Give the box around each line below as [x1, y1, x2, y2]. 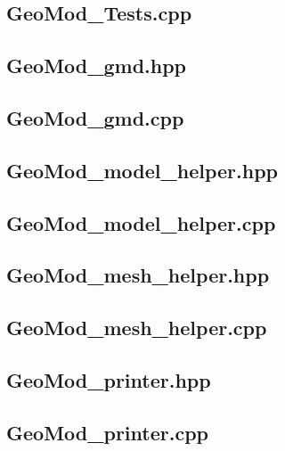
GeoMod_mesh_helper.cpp [6, 314, 267, 341]
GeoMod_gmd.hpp [6, 52, 187, 79]
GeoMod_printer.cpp [6, 418, 208, 446]
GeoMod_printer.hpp [6, 365, 211, 393]
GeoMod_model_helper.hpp [6, 156, 279, 184]
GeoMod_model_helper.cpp [6, 209, 276, 236]
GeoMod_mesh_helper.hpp [6, 261, 270, 289]
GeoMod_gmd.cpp [6, 103, 184, 131]
